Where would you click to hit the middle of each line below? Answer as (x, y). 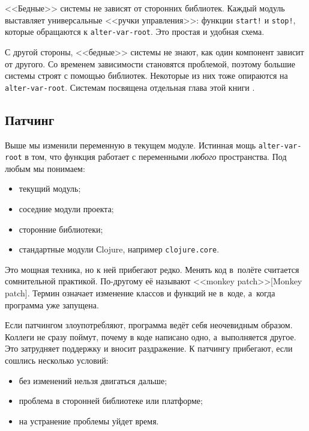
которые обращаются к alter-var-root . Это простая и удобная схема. (135, 32)
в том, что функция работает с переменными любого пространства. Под (156, 157)
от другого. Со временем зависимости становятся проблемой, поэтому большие (150, 63)
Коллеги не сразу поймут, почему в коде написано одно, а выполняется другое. (151, 336)
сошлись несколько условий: (57, 360)
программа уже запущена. (52, 304)
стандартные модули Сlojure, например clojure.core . (119, 249)
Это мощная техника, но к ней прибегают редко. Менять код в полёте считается (152, 269)
